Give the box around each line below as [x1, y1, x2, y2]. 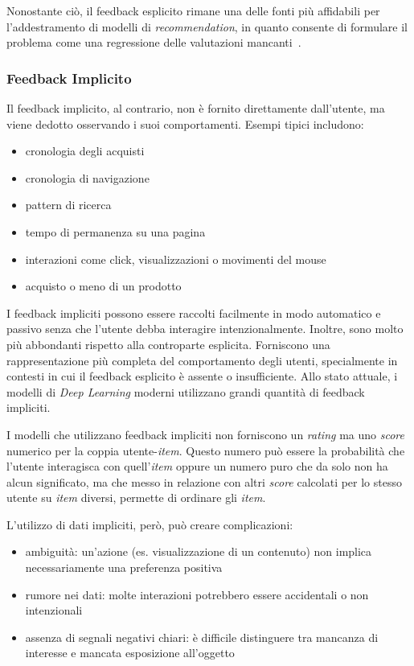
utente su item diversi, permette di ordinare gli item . [6, 489, 266, 506]
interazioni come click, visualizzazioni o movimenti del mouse [25, 250, 326, 267]
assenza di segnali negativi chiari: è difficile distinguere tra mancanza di [25, 628, 379, 645]
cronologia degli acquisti [25, 142, 145, 159]
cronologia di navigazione [25, 169, 150, 186]
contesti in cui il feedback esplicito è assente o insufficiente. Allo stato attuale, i [6, 368, 398, 384]
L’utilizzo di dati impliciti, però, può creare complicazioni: [6, 516, 293, 532]
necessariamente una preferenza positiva [25, 559, 223, 576]
